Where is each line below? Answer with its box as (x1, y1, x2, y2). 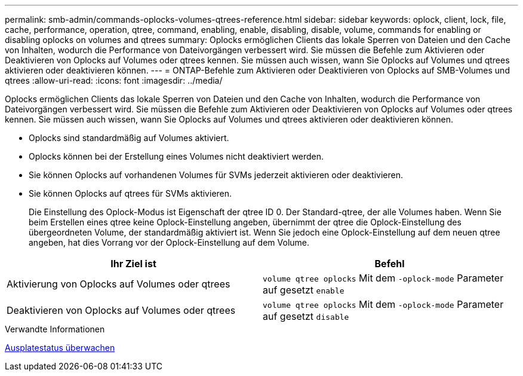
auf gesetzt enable (263, 284, 344, 296)
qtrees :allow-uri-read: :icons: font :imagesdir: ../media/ (5, 75, 223, 85)
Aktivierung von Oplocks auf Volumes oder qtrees (7, 278, 230, 290)
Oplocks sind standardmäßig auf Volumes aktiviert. (29, 133, 229, 143)
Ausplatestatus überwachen (5, 343, 115, 353)
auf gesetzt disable (263, 310, 349, 322)
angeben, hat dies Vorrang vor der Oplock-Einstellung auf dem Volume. (29, 237, 310, 247)
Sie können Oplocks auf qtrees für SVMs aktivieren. (29, 188, 232, 198)
